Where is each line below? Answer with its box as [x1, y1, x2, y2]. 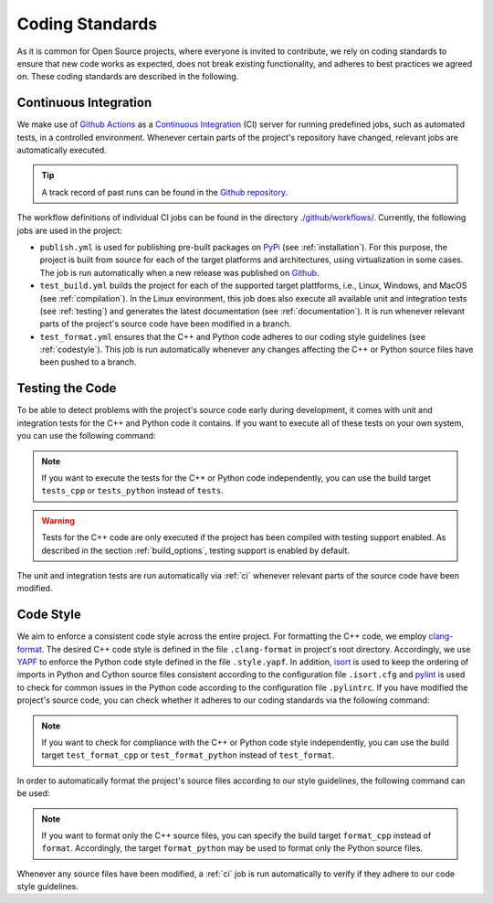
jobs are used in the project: [16, 225, 122, 236]
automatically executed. [16, 144, 107, 155]
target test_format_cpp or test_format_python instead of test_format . [41, 749, 335, 760]
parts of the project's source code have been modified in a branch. [39, 318, 292, 329]
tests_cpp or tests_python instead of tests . [41, 485, 224, 496]
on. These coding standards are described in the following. [16, 71, 239, 82]
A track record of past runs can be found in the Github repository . [41, 186, 288, 197]
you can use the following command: [16, 430, 156, 441]
